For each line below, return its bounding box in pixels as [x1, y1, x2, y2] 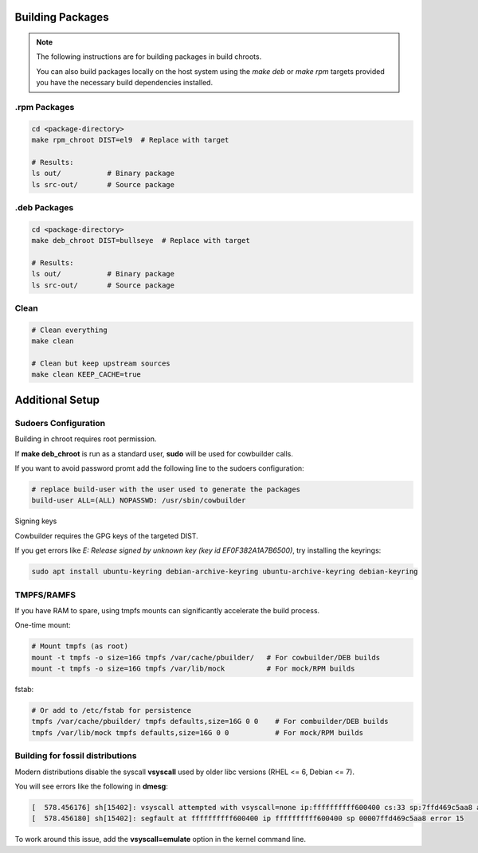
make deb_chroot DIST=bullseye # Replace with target [31, 236, 250, 245]
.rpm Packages [14, 101, 75, 112]
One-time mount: [14, 620, 71, 630]
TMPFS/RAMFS [14, 589, 76, 601]
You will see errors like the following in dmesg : [14, 781, 169, 791]
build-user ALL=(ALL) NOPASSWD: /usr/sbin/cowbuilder [31, 496, 246, 505]
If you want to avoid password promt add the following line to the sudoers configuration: [14, 464, 304, 473]
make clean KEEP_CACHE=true [31, 370, 141, 379]
